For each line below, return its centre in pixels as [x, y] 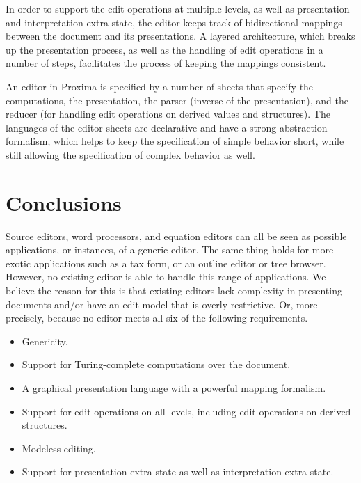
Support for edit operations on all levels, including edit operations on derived [186, 411]
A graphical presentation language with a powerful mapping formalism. [174, 388]
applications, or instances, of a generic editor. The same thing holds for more [170, 250]
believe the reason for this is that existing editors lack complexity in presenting [174, 291]
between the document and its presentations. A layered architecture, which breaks [180, 36]
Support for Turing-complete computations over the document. [156, 364]
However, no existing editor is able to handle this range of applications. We [166, 277]
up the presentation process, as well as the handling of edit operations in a [165, 49]
